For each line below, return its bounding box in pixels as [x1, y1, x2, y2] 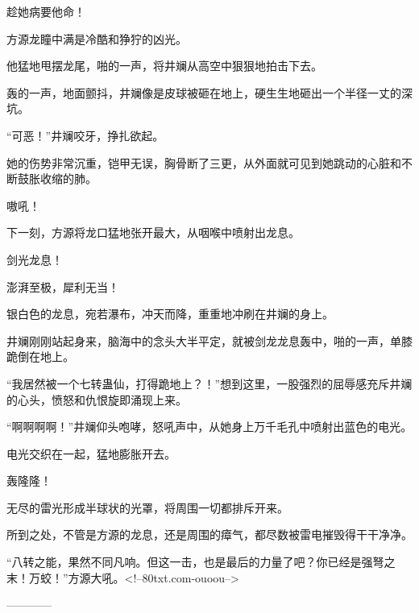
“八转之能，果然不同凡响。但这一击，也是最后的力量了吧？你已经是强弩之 [6, 553, 396, 570]
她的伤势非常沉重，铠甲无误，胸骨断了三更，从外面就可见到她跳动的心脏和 [6, 154, 401, 171]
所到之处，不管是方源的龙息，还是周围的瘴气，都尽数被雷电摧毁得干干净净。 [6, 526, 413, 543]
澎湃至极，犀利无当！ [6, 278, 119, 295]
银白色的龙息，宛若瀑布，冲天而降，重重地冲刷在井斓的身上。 [6, 305, 334, 322]
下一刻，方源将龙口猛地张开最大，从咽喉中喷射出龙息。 [6, 224, 300, 241]
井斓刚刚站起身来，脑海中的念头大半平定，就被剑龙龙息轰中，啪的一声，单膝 [6, 332, 413, 349]
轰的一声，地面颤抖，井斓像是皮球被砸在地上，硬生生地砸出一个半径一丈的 [6, 84, 401, 101]
